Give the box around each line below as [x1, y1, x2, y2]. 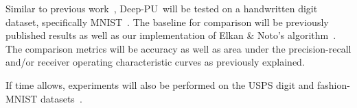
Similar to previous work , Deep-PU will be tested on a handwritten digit [5, 1, 318, 15]
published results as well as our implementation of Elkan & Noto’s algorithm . [5, 28, 336, 42]
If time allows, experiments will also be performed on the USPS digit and [5, 77, 314, 92]
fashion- [316, 77, 350, 92]
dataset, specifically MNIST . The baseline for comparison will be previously [5, 14, 329, 29]
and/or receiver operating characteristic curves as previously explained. [5, 55, 305, 69]
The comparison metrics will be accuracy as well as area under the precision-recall [5, 41, 352, 55]
